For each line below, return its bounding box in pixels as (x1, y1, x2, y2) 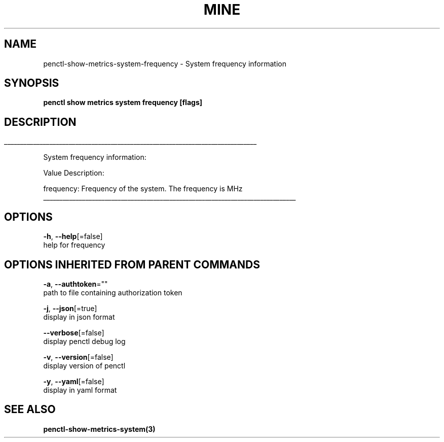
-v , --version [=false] (43, 352, 114, 361)
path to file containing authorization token (43, 288, 182, 297)
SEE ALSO (4, 403, 56, 416)
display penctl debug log (43, 336, 126, 346)
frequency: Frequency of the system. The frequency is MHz (43, 184, 243, 193)
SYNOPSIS (4, 77, 59, 90)
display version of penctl (43, 361, 126, 370)
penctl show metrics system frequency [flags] (43, 98, 203, 107)
